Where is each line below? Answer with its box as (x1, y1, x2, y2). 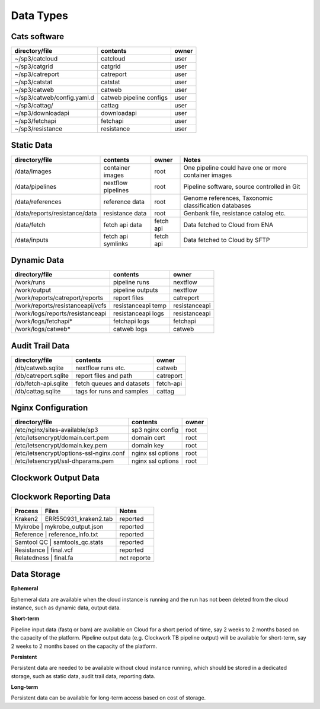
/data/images (14, 167, 52, 175)
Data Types (11, 9, 68, 22)
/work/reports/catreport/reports (14, 294, 104, 302)
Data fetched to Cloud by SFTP (183, 236, 270, 244)
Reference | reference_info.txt (14, 530, 98, 538)
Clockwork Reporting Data (11, 491, 111, 501)
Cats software (11, 31, 65, 42)
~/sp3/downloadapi (14, 109, 69, 117)
